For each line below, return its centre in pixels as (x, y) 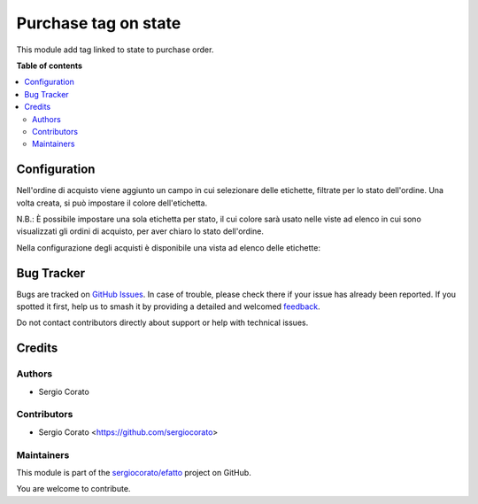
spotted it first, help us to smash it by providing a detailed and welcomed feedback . (168, 306)
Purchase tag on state (99, 23)
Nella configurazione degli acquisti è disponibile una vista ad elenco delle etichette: (168, 247)
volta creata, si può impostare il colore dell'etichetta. (112, 203)
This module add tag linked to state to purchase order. (115, 50)
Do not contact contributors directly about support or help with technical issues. (162, 322)
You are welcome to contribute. (73, 489)
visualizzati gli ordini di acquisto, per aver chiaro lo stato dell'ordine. (140, 231)
